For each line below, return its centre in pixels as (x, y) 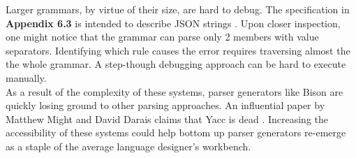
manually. (26, 77)
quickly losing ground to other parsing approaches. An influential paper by (165, 105)
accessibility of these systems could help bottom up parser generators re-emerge (176, 132)
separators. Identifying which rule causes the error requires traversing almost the (178, 50)
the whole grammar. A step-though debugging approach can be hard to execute (176, 64)
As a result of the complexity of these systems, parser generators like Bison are (175, 91)
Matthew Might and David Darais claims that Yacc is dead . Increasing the (167, 118)
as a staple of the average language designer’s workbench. (128, 146)
